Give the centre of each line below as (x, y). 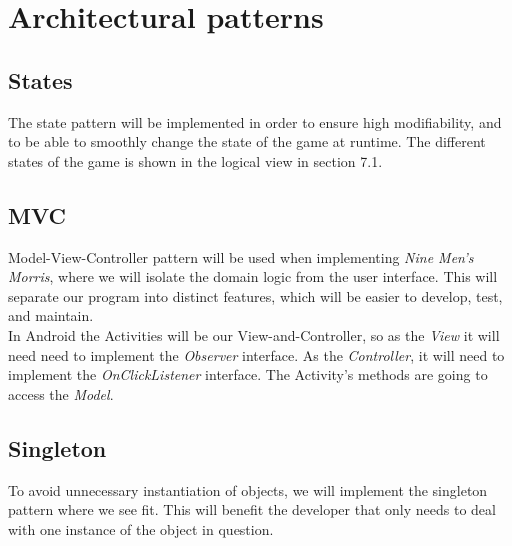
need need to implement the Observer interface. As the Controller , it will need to (256, 354)
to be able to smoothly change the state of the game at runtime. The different (247, 141)
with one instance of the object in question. (141, 528)
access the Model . (61, 393)
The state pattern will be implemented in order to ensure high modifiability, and (255, 121)
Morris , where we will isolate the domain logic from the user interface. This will (253, 276)
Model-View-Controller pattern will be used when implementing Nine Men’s (241, 256)
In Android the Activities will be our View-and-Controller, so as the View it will (254, 334)
